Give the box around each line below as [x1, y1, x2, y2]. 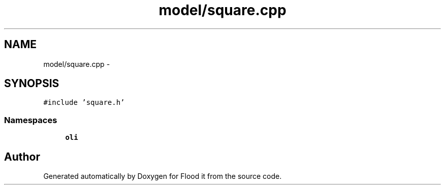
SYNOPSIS [4, 77, 59, 90]
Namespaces [4, 115, 57, 125]
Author [4, 150, 40, 163]
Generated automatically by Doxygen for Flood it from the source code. [43, 172, 282, 181]
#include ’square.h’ [43, 98, 125, 107]
